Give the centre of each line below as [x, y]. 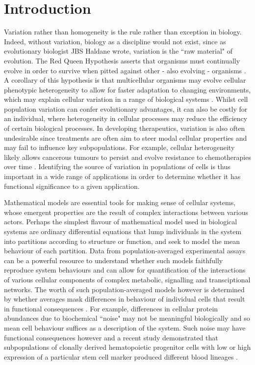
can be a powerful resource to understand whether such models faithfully [114, 260]
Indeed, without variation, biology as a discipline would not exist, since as [115, 41]
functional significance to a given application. [72, 186]
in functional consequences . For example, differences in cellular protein [111, 308]
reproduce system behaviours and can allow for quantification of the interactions [125, 270]
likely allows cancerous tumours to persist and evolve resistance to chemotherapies [127, 157]
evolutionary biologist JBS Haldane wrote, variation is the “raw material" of [118, 51]
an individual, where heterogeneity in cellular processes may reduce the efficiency [126, 118]
